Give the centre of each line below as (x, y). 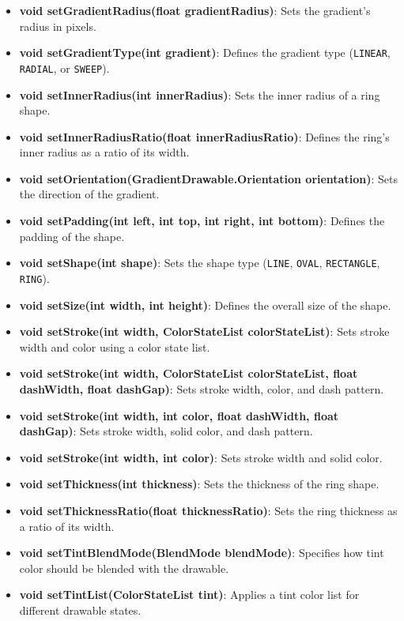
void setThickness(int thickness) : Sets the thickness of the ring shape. (199, 484)
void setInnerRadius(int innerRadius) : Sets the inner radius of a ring (200, 94)
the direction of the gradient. (89, 194)
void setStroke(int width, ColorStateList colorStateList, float (189, 373)
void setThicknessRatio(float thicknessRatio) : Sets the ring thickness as (208, 510)
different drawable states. (80, 610)
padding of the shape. (72, 236)
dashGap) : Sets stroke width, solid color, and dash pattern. (166, 431)
